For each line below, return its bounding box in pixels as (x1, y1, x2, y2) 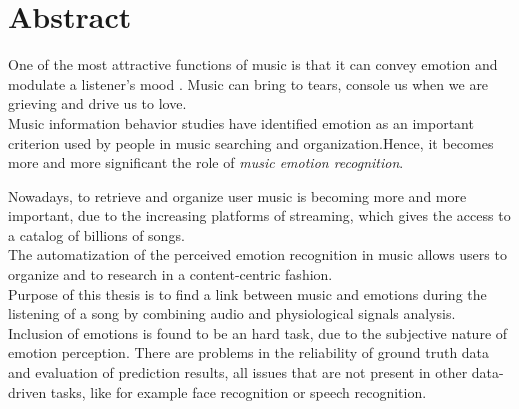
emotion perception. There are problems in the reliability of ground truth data (8, 342, 490, 363)
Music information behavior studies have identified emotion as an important (8, 112, 474, 133)
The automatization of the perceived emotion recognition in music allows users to (8, 244, 507, 265)
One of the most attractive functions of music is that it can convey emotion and (8, 54, 498, 75)
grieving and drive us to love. (8, 93, 187, 114)
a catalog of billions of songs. (8, 224, 185, 245)
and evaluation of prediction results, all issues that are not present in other (8, 362, 468, 383)
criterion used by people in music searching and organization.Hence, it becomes (8, 132, 494, 153)
